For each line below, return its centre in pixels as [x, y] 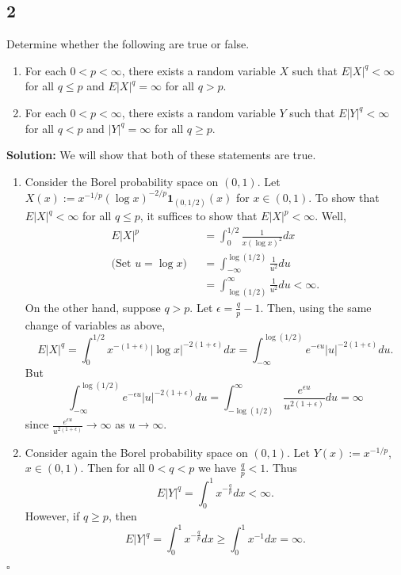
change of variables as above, [95, 324]
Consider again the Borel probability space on [136, 452]
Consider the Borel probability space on [122, 181]
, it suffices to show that [199, 216]
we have [217, 468]
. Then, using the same [316, 307]
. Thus [281, 468]
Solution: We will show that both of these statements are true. [161, 155]
